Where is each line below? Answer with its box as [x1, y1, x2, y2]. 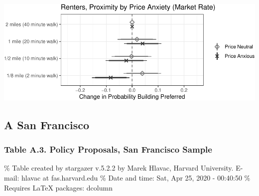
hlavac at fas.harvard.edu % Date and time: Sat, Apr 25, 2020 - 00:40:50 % [21, 172, 251, 183]
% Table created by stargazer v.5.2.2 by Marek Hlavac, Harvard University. [4, 163, 234, 173]
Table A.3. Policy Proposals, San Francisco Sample [4, 143, 212, 156]
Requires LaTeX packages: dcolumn [4, 182, 113, 193]
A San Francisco [4, 117, 89, 132]
